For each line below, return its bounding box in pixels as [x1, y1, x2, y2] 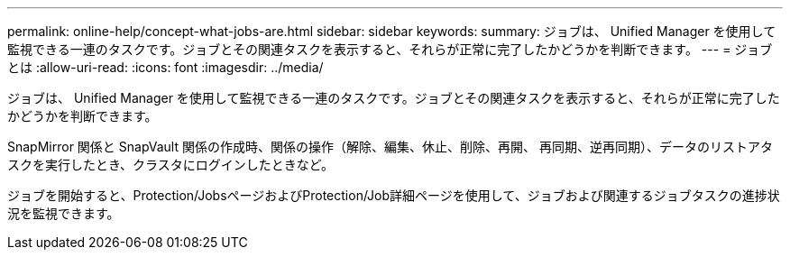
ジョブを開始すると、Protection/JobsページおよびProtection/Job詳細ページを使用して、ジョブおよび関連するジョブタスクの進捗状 [7, 188, 780, 203]
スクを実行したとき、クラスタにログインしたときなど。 [7, 157, 335, 172]
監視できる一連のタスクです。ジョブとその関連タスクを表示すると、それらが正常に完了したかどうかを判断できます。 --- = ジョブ [7, 41, 773, 57]
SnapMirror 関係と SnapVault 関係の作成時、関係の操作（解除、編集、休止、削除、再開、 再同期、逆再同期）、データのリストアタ [7, 139, 773, 154]
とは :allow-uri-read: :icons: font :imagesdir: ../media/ [7, 60, 324, 75]
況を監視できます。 [7, 206, 120, 221]
